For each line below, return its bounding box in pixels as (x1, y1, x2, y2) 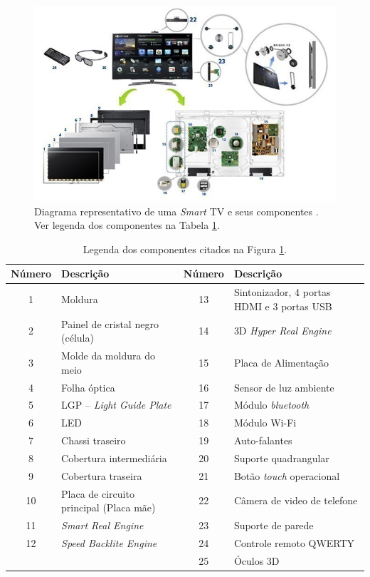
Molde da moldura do (61, 348, 155, 363)
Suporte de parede (233, 518, 314, 532)
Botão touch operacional (233, 468, 340, 483)
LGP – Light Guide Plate (61, 397, 171, 412)
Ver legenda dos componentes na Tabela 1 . (34, 218, 220, 233)
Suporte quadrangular (233, 450, 329, 465)
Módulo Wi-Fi (233, 415, 297, 430)
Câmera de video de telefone (233, 493, 358, 508)
